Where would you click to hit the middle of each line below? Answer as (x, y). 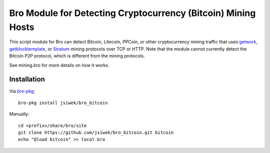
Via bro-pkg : (22, 91)
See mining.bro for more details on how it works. (59, 65)
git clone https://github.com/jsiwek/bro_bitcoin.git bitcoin (96, 132)
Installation (27, 79)
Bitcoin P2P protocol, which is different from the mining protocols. (77, 56)
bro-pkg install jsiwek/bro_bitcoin (63, 103)
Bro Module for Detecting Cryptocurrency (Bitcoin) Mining (132, 13)
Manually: (19, 114)
